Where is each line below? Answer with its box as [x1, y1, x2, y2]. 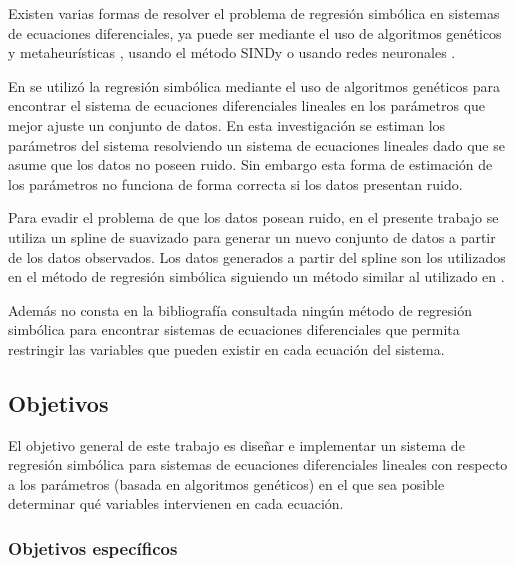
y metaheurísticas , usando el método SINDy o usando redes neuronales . [8, 42, 456, 63]
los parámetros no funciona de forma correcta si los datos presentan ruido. [8, 173, 463, 194]
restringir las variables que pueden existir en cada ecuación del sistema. [8, 338, 445, 359]
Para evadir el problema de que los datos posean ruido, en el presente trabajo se [8, 207, 499, 228]
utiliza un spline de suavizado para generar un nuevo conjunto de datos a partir [8, 226, 496, 247]
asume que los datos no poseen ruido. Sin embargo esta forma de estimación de [8, 154, 493, 175]
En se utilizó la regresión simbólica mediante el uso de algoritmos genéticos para [8, 75, 500, 96]
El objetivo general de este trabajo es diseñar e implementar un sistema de [8, 434, 465, 455]
